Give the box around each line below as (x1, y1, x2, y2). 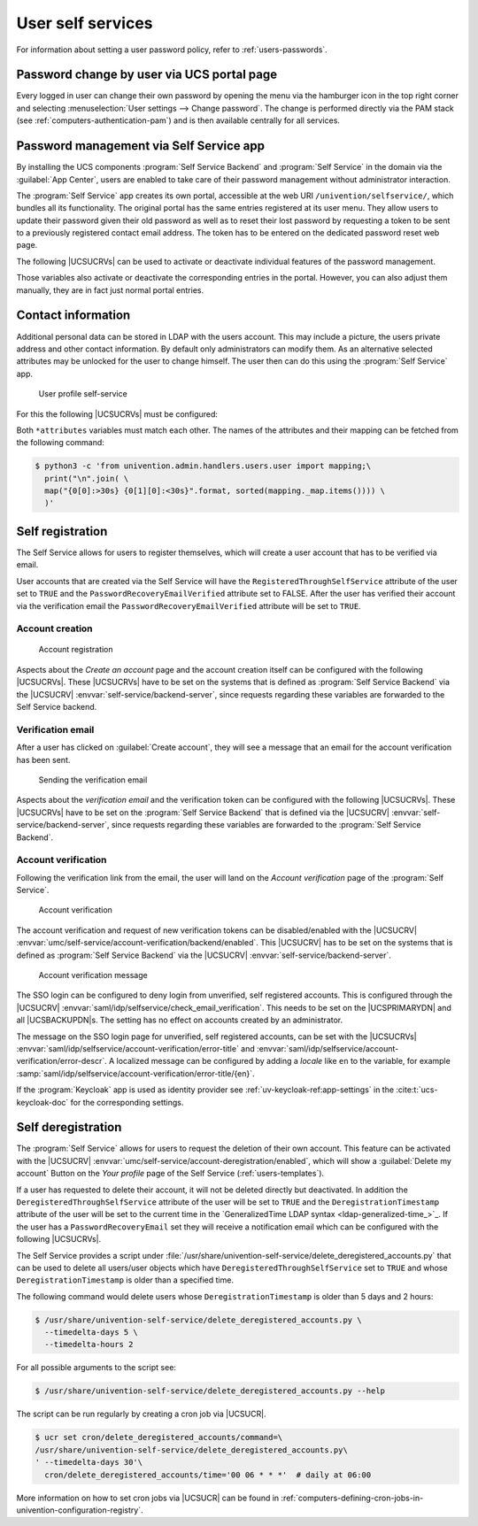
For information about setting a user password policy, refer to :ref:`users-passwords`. (16, 44, 328, 55)
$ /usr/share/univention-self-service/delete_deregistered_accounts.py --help (35, 1386, 385, 1396)
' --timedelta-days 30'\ (35, 1457, 143, 1468)
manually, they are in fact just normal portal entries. (16, 284, 204, 296)
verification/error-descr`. (16, 1056, 107, 1067)
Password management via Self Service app (16, 138, 266, 154)
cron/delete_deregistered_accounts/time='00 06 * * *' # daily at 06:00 (44, 1469, 372, 1480)
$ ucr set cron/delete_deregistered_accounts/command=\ (35, 1432, 283, 1443)
